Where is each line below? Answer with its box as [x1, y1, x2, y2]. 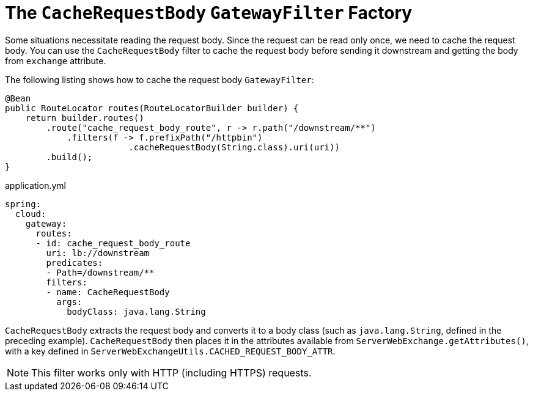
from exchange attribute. [5, 55, 106, 66]
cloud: [15, 208, 46, 219]
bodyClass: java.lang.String [67, 306, 206, 317]
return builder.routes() [25, 112, 144, 123]
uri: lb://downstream [46, 248, 150, 258]
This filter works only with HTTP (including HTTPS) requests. [31, 366, 312, 379]
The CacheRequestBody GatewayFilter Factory [5, 2, 413, 23]
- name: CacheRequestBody [46, 287, 170, 297]
